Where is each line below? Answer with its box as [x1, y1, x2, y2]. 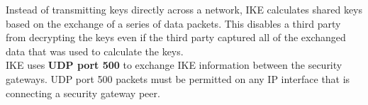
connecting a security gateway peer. [6, 85, 160, 100]
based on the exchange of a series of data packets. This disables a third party [6, 16, 341, 31]
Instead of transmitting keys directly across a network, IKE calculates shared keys [6, 2, 363, 16]
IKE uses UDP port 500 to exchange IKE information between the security [6, 57, 342, 72]
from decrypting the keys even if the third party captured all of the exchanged [6, 30, 346, 45]
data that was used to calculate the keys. [6, 43, 184, 58]
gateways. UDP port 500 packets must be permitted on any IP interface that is [6, 71, 350, 86]
